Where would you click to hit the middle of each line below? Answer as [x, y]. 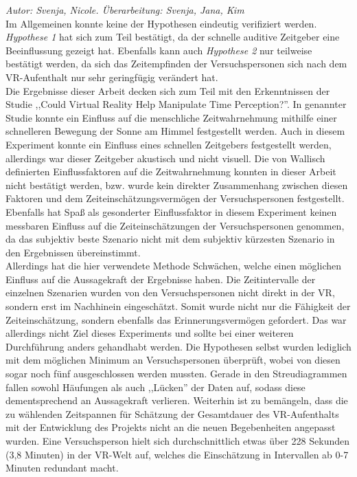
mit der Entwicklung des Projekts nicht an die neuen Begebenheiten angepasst [171, 427]
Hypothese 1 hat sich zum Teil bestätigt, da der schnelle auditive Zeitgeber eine [173, 37]
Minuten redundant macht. [62, 468]
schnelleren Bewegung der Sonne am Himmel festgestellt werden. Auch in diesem [175, 131]
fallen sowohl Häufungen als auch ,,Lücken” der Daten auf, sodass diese [156, 387]
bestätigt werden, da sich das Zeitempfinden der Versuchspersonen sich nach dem [176, 64]
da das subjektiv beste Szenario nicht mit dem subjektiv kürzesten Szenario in [170, 239]
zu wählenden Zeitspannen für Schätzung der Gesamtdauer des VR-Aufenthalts [172, 413]
